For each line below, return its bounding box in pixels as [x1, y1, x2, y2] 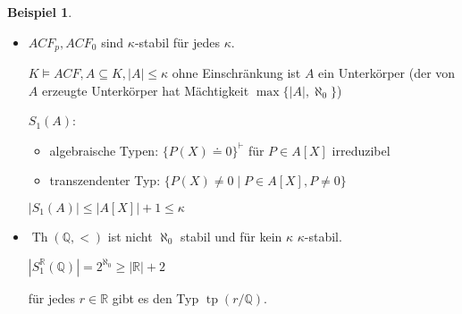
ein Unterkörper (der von [318, 64, 456, 82]
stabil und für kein [181, 227, 282, 246]
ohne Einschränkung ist [172, 64, 301, 82]
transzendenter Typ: [49, 171, 161, 190]
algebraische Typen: [49, 140, 159, 159]
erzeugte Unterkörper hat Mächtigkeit [41, 81, 249, 99]
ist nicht [107, 227, 153, 246]
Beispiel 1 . [7, 3, 72, 21]
